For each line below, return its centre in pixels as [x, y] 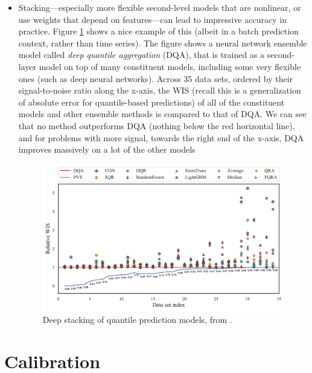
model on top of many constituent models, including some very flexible [170, 66]
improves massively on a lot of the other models [107, 149]
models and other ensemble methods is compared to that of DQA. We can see [162, 114]
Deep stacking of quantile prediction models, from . [137, 319]
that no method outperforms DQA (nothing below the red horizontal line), [157, 125]
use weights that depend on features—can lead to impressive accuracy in [152, 19]
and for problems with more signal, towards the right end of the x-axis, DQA [161, 137]
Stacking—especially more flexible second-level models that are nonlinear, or [160, 7]
